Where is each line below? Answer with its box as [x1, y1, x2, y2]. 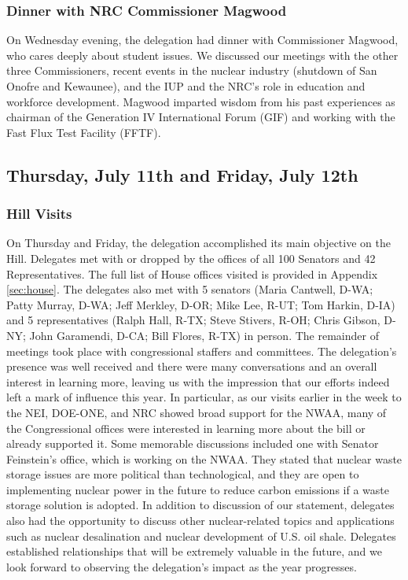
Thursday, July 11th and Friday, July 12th [6, 162, 358, 187]
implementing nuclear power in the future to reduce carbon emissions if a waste [6, 481, 389, 497]
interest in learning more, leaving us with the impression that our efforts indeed [6, 373, 390, 390]
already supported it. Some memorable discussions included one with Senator [6, 435, 379, 452]
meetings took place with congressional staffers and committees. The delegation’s [6, 342, 397, 359]
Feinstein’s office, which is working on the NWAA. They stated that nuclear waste [6, 450, 402, 467]
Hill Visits [6, 204, 72, 224]
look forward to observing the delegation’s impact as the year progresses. [6, 558, 357, 574]
